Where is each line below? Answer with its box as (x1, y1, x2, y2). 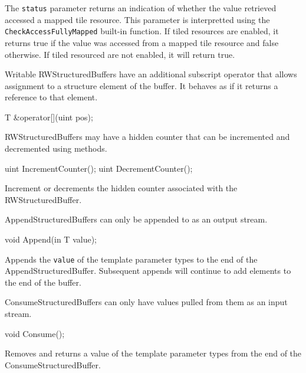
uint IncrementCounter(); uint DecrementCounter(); (5, 162, 193, 174)
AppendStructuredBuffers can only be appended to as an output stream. (5, 213, 268, 225)
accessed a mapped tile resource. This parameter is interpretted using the (5, 13, 270, 25)
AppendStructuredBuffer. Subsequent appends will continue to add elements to (5, 264, 291, 277)
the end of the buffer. (5, 276, 81, 288)
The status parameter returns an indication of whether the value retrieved (5, 2, 277, 14)
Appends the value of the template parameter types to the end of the (5, 253, 258, 265)
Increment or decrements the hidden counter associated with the (5, 182, 238, 194)
